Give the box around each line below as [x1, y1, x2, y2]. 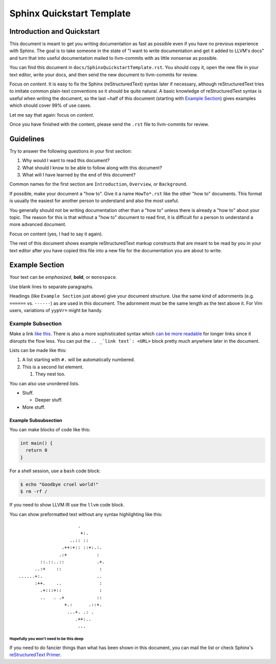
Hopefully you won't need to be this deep [9, 636, 84, 641]
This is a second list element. [22, 364, 84, 370]
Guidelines [9, 135, 44, 143]
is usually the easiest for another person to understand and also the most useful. [9, 197, 179, 204]
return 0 [26, 448, 48, 453]
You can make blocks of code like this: [9, 427, 90, 433]
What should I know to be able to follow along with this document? [22, 164, 162, 171]
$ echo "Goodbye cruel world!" [20, 481, 99, 487]
